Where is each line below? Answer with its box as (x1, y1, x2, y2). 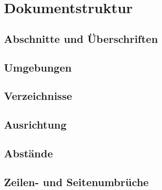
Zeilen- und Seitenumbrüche (4, 174, 149, 189)
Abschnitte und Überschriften (4, 31, 158, 46)
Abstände (4, 145, 53, 160)
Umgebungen (4, 59, 72, 75)
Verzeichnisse (4, 88, 72, 103)
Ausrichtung (4, 117, 67, 132)
